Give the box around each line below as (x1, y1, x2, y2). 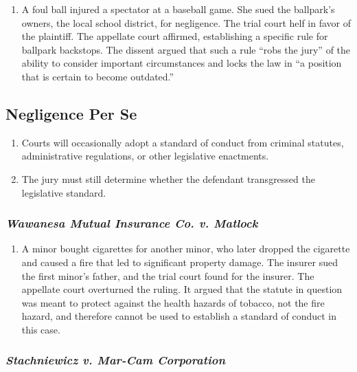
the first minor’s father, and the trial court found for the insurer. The (21, 268, 314, 283)
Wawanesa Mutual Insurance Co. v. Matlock (5, 215, 258, 232)
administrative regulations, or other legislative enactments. (21, 149, 269, 163)
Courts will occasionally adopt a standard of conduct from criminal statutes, (21, 135, 344, 149)
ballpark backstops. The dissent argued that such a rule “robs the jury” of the (21, 42, 351, 56)
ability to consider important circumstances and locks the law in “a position (21, 56, 342, 70)
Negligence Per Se (5, 102, 137, 124)
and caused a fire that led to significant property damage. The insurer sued (21, 254, 338, 269)
